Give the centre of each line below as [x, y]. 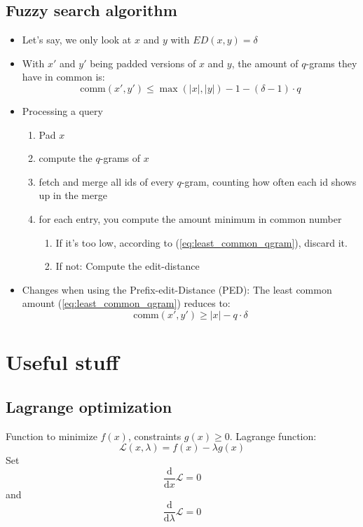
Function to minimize [52, 436]
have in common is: [63, 77]
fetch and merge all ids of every [106, 181]
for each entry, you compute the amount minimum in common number [190, 218]
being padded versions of [143, 63]
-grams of [120, 158]
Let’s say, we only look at [77, 40]
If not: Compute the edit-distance [128, 266]
